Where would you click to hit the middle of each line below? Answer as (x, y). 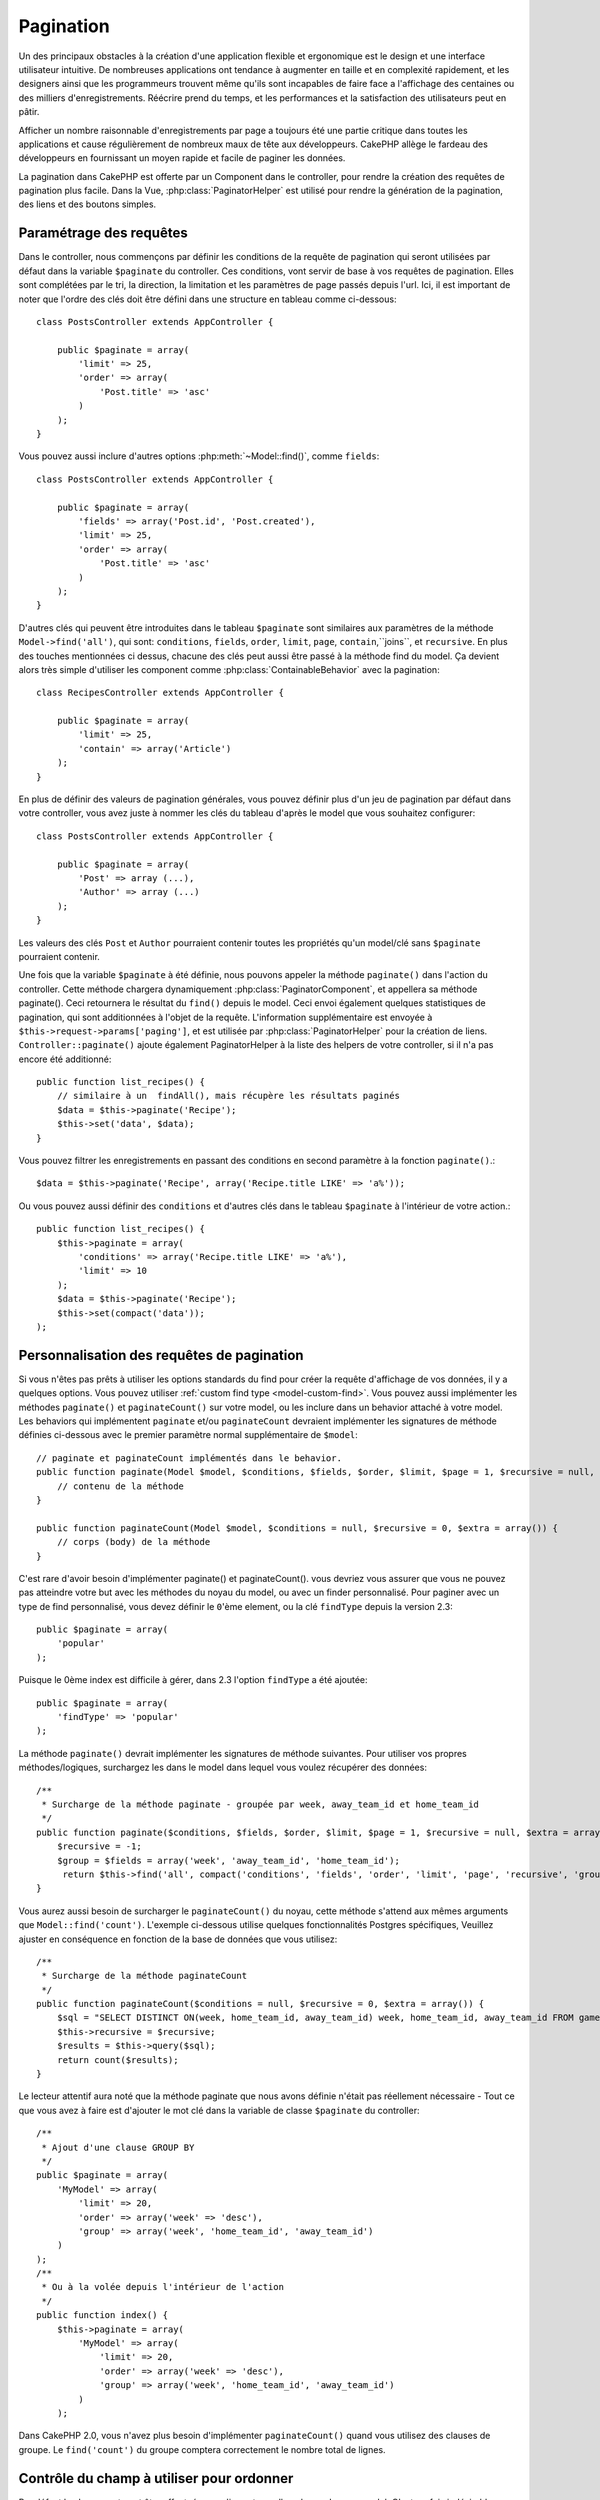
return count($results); (117, 2059)
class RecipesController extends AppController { (160, 693)
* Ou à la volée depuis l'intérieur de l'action (163, 2287)
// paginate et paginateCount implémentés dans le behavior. (189, 1458)
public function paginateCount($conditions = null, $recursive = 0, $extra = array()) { (260, 2004)
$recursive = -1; (99, 1846)
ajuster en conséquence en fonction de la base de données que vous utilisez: (178, 1939)
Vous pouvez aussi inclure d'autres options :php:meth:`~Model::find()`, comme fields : (199, 456)
